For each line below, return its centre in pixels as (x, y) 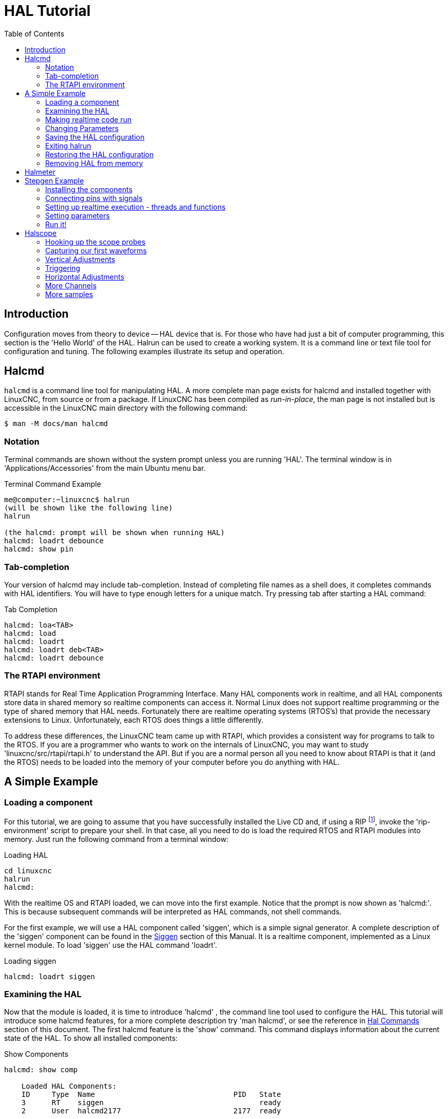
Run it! (56, 224)
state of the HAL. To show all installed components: (91, 1038)
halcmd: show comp (41, 1070)
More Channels (71, 285)
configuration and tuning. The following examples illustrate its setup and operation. (144, 351)
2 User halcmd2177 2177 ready (151, 1111)
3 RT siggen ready (151, 1103)
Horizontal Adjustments (85, 277)
